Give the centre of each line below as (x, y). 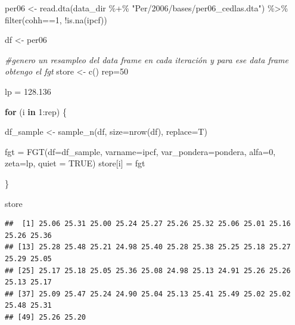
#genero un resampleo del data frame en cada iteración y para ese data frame (147, 59)
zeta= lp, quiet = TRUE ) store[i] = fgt (75, 163)
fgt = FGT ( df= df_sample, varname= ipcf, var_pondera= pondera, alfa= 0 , (140, 151)
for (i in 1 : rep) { (36, 111)
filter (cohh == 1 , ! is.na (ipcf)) (56, 19)
